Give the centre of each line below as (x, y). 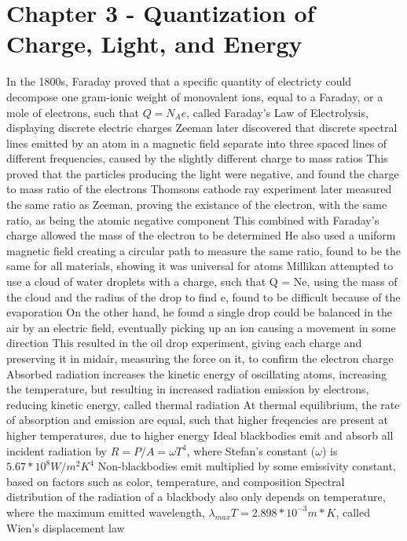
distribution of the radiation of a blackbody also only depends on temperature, (196, 497)
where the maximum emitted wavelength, (106, 512)
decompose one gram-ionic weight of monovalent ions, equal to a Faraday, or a (195, 96)
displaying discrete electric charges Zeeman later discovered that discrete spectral (202, 128)
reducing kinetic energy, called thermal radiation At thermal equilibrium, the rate (203, 404)
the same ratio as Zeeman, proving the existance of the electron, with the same (197, 205)
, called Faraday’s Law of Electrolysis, (277, 112)
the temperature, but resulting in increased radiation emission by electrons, (188, 389)
